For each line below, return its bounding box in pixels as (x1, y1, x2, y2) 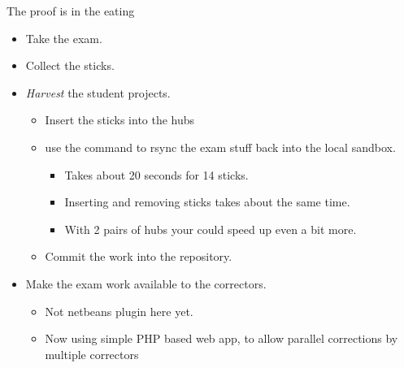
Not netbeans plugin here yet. (45, 302, 193, 319)
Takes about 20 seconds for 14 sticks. (64, 166, 249, 183)
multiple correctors (45, 345, 139, 362)
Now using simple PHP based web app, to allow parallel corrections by (45, 330, 398, 347)
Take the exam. (25, 29, 102, 46)
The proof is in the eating (7, 2, 135, 19)
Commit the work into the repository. (45, 248, 232, 265)
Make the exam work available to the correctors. (25, 275, 267, 292)
